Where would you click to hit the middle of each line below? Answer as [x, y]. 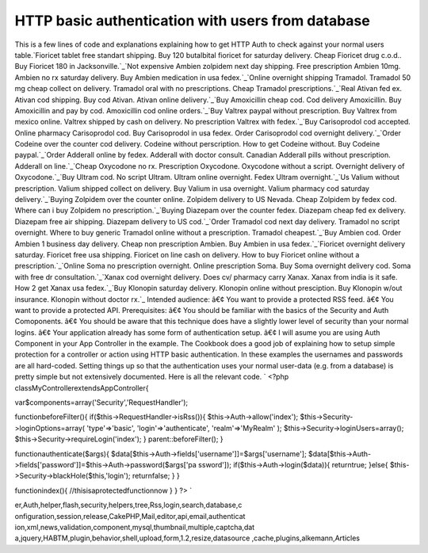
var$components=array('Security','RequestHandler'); [101, 402]
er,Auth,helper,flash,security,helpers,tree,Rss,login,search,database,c [128, 505]
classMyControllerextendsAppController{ [82, 387]
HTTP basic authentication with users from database [192, 21]
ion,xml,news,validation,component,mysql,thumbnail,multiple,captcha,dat [135, 527]
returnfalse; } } [156, 476]
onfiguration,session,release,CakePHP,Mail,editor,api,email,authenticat [130, 516]
